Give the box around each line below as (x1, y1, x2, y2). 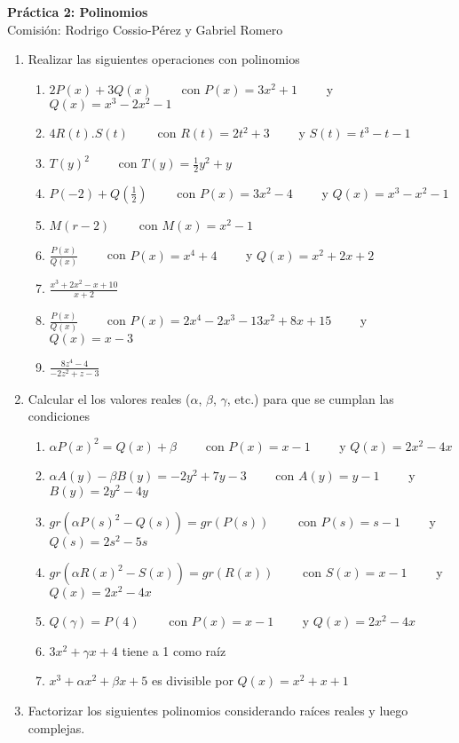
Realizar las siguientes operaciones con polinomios (28, 50, 300, 68)
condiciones (28, 407, 91, 425)
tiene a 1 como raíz (122, 641, 226, 660)
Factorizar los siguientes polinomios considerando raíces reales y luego (28, 701, 408, 720)
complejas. (28, 718, 85, 737)
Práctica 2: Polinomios (7, 3, 148, 20)
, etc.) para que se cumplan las (226, 389, 394, 407)
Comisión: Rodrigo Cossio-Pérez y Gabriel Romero (7, 20, 283, 38)
